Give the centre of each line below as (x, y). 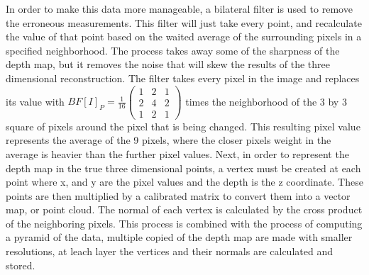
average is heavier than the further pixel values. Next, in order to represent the (177, 153)
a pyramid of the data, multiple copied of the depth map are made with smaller (179, 237)
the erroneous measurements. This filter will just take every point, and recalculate (184, 22)
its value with (35, 101)
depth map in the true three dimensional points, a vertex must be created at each (183, 168)
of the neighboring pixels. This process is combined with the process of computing (184, 223)
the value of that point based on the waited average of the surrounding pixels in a (184, 37)
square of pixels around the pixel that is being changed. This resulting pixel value (183, 126)
